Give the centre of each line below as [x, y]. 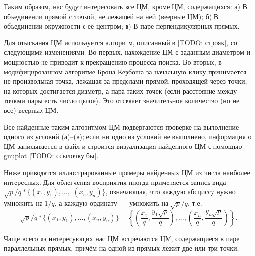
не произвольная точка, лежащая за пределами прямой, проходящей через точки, [126, 81]
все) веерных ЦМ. [31, 110]
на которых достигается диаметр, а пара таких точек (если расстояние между [121, 91]
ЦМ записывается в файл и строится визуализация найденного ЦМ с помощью [123, 146]
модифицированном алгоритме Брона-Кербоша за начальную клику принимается [125, 71]
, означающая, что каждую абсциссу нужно [170, 192]
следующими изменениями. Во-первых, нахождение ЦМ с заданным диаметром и [127, 52]
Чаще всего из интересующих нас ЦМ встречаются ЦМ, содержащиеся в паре [122, 238]
